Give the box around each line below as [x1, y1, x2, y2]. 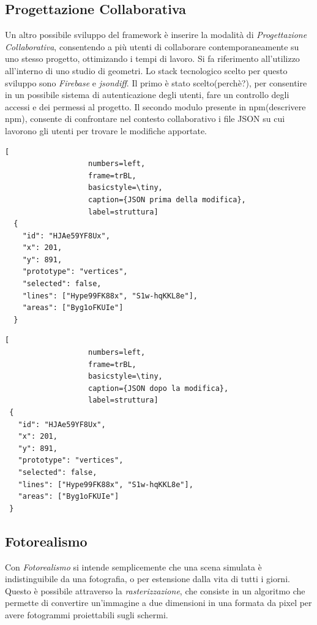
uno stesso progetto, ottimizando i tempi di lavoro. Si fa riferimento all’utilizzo [5, 52, 300, 65]
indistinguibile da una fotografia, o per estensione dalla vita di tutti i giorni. [5, 572, 290, 585]
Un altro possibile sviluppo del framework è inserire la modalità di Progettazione [5, 28, 307, 41]
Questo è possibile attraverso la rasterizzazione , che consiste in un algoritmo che [5, 584, 305, 597]
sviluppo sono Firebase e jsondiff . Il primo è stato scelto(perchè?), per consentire [5, 76, 307, 89]
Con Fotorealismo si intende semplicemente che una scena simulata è [5, 560, 262, 573]
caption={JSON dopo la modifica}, [88, 384, 229, 393]
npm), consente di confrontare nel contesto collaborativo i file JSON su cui [5, 112, 285, 125]
